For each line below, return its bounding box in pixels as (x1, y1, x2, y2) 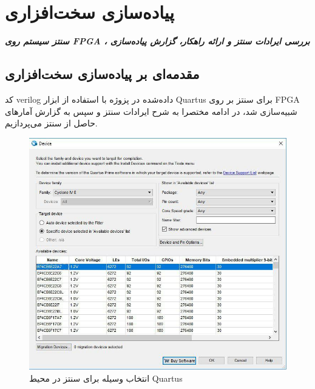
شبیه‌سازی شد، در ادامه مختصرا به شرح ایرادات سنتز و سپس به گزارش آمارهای (5, 105, 297, 117)
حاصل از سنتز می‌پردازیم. (5, 117, 98, 129)
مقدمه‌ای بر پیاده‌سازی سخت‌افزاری (5, 64, 200, 83)
